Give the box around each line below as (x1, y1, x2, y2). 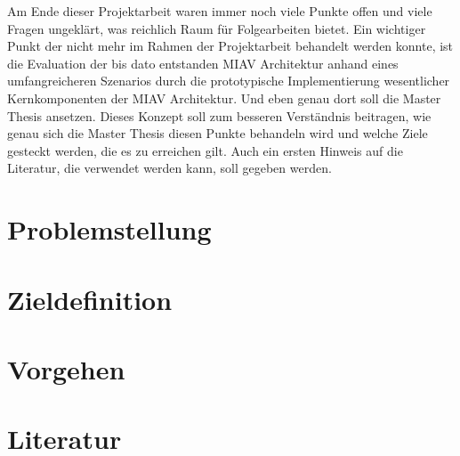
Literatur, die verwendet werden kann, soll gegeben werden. (7, 159, 332, 177)
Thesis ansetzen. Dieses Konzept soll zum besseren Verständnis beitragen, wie (7, 106, 432, 125)
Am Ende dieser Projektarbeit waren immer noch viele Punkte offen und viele (7, 2, 432, 20)
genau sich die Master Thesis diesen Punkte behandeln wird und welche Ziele (7, 124, 428, 142)
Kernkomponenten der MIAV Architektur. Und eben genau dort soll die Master (7, 88, 441, 107)
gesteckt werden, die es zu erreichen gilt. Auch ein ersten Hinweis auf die (7, 141, 403, 159)
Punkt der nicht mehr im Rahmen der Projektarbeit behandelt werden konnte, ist (7, 37, 454, 55)
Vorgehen (7, 350, 125, 387)
